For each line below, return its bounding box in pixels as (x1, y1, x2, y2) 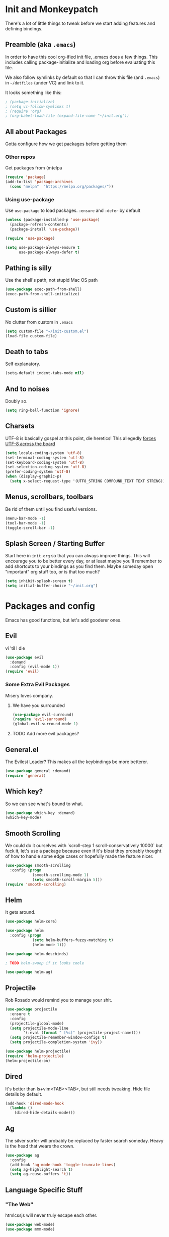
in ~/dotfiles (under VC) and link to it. (5, 79, 84, 85)
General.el (5, 745, 39, 754)
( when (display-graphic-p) (5, 474, 62, 479)
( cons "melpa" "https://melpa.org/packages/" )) (10, 184, 114, 189)
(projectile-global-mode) (10, 1021, 64, 1026)
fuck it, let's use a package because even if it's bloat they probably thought (5, 848, 162, 854)
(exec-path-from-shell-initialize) (5, 292, 80, 297)
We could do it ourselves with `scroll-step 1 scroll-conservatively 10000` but (5, 843, 163, 849)
